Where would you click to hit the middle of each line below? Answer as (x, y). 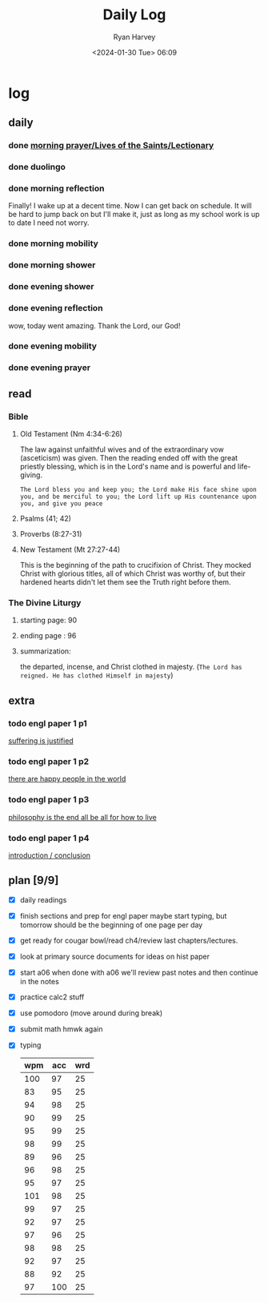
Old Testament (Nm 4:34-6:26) (71, 434)
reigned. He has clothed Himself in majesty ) (96, 675)
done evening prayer (49, 368)
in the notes (40, 982)
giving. (31, 475)
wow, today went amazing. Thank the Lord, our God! (94, 325)
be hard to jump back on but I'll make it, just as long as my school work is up (134, 215)
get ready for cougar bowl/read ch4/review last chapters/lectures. (129, 940)
